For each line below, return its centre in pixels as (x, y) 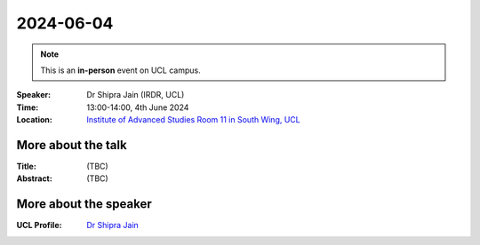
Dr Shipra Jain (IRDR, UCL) (136, 95)
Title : (27, 166)
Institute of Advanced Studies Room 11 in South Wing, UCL (194, 120)
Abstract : (34, 178)
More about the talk (72, 145)
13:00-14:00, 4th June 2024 (138, 107)
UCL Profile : (39, 225)
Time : (28, 107)
